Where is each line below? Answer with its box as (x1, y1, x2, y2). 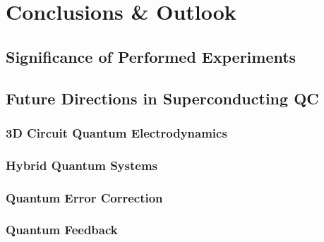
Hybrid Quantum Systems (6, 156, 158, 174)
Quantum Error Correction (6, 188, 163, 206)
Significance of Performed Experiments (6, 45, 296, 67)
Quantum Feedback (6, 221, 118, 238)
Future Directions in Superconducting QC (6, 87, 319, 109)
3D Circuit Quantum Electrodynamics (6, 123, 227, 141)
